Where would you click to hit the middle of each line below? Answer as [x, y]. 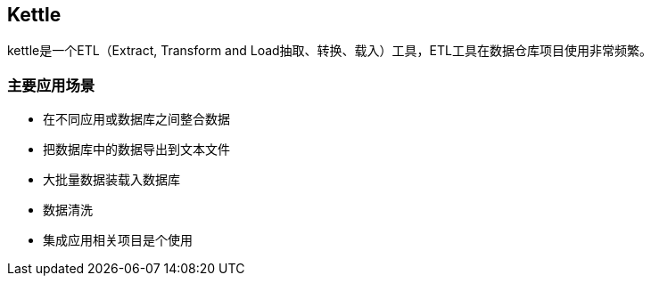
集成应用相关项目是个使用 [118, 240]
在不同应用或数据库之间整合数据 [136, 119]
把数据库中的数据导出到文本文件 [136, 150]
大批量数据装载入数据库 [111, 180]
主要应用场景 [51, 85]
